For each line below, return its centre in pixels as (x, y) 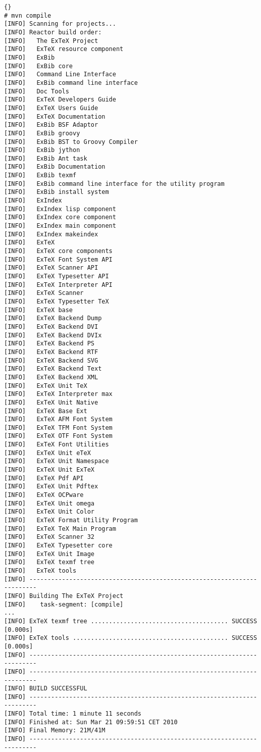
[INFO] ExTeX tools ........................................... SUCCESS (131, 638)
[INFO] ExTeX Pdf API (44, 478)
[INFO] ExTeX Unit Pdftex (51, 487)
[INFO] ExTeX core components (58, 251)
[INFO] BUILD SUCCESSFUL (46, 689)
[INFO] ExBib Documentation (55, 167)
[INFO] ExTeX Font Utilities (57, 445)
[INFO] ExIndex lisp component (60, 209)
